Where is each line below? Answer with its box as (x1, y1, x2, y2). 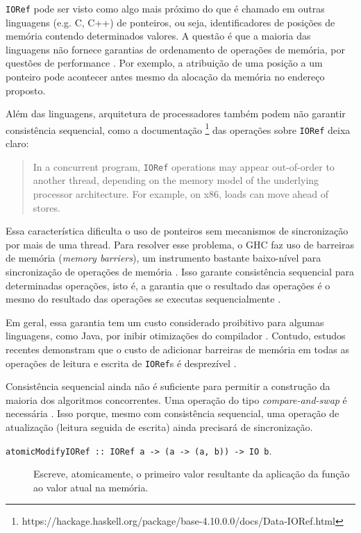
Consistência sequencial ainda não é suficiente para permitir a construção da (6, 379, 330, 394)
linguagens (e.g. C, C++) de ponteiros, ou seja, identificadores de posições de (6, 15, 335, 29)
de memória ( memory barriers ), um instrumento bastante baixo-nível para (6, 251, 321, 265)
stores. (33, 200, 60, 214)
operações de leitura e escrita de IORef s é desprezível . (6, 355, 237, 370)
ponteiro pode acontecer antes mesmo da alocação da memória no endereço (6, 69, 325, 84)
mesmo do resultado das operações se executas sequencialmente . (6, 291, 281, 306)
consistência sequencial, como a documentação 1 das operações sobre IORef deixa (6, 120, 351, 137)
